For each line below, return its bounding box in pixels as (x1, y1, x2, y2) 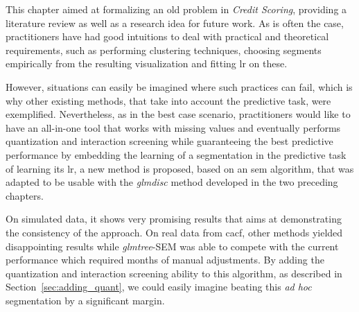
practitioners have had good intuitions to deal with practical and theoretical (6, 29, 329, 44)
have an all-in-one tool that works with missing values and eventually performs (6, 120, 341, 135)
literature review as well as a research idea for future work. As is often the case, (6, 15, 344, 30)
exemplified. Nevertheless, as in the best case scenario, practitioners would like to (6, 107, 351, 121)
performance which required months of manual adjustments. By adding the (6, 252, 324, 267)
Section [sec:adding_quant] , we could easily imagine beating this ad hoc (6, 279, 312, 294)
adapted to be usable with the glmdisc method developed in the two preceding (6, 175, 338, 189)
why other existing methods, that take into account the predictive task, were (6, 93, 331, 107)
